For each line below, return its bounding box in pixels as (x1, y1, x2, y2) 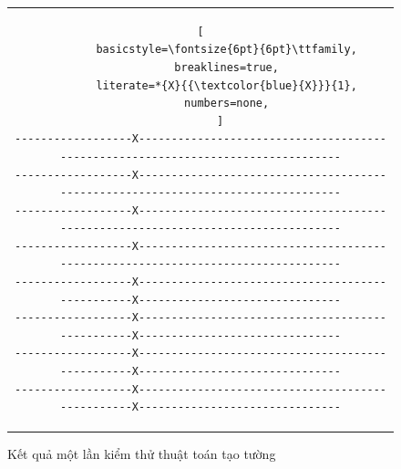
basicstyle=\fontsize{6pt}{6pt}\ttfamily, (96, 43, 357, 57)
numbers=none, (184, 97, 270, 110)
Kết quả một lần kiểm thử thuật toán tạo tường (7, 444, 276, 464)
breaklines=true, (174, 60, 279, 74)
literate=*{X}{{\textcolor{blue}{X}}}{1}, (96, 78, 357, 92)
